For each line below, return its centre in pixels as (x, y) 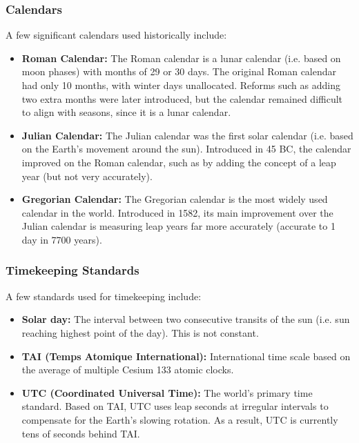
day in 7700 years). (62, 239)
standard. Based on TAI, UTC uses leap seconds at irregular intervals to (175, 406)
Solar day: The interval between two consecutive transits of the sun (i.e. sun (186, 319)
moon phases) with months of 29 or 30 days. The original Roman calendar (179, 71)
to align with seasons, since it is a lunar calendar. (126, 112)
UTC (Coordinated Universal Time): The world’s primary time (167, 392)
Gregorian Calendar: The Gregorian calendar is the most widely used (175, 199)
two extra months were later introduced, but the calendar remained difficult (182, 98)
